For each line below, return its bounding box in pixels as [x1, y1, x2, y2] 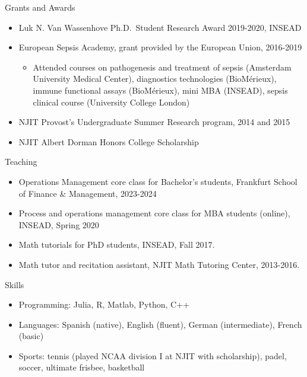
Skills [5, 278, 24, 290]
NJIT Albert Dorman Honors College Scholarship [18, 135, 199, 148]
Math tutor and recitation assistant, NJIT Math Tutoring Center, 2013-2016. [18, 258, 300, 270]
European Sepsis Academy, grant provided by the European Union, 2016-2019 [18, 41, 302, 53]
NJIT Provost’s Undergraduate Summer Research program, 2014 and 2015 [18, 116, 290, 128]
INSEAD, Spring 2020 [18, 218, 99, 231]
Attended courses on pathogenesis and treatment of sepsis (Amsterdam [33, 60, 292, 73]
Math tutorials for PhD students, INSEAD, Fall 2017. [18, 238, 215, 251]
